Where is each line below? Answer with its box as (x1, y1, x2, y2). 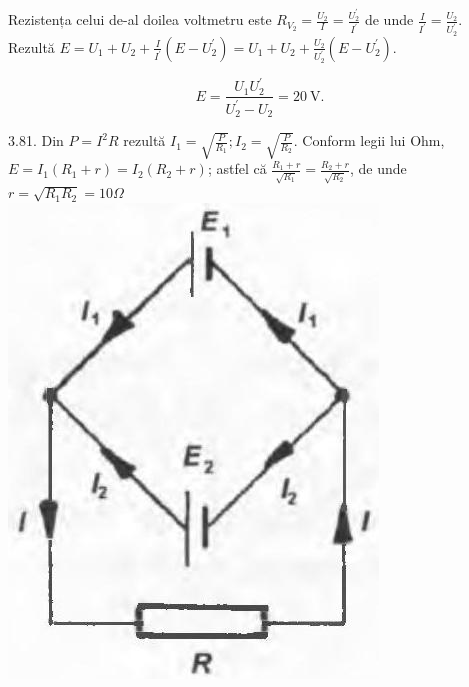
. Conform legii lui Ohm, (293, 130, 445, 151)
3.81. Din (8, 130, 64, 151)
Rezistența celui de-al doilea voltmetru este (8, 9, 272, 30)
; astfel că (207, 158, 267, 179)
